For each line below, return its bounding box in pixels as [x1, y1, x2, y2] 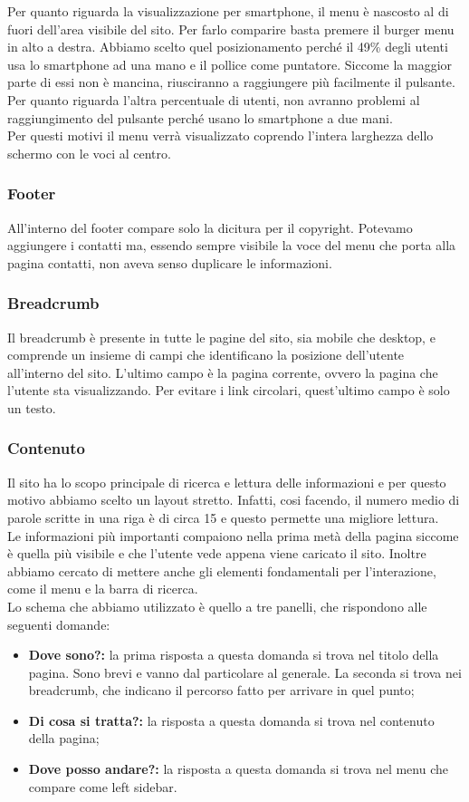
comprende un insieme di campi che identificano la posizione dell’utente [7, 345, 405, 364]
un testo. [7, 398, 56, 417]
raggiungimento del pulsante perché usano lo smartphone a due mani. [7, 108, 393, 127]
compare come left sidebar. [28, 777, 177, 796]
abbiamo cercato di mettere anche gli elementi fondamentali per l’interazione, [7, 561, 436, 580]
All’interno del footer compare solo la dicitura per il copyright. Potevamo [7, 217, 413, 237]
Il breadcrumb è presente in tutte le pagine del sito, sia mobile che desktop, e [7, 327, 435, 346]
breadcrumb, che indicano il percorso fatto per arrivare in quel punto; [28, 681, 415, 700]
